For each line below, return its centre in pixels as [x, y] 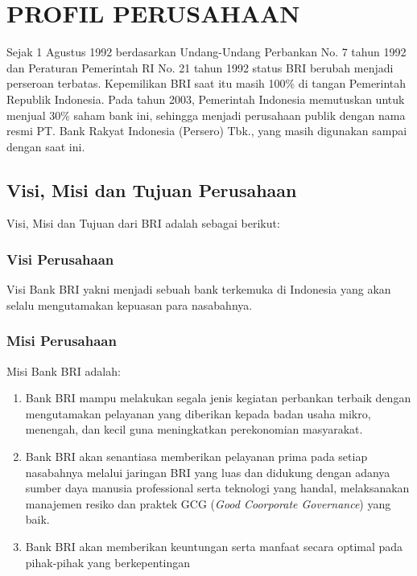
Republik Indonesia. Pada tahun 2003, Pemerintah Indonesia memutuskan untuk [206, 99]
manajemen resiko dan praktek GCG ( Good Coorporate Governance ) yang [208, 503]
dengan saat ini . [46, 146]
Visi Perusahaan [60, 259]
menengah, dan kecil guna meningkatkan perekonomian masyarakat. [194, 429]
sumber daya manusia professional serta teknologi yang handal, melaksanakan [217, 488]
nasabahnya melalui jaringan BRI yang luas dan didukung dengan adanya [208, 472]
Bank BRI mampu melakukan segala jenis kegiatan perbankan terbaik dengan [218, 398]
